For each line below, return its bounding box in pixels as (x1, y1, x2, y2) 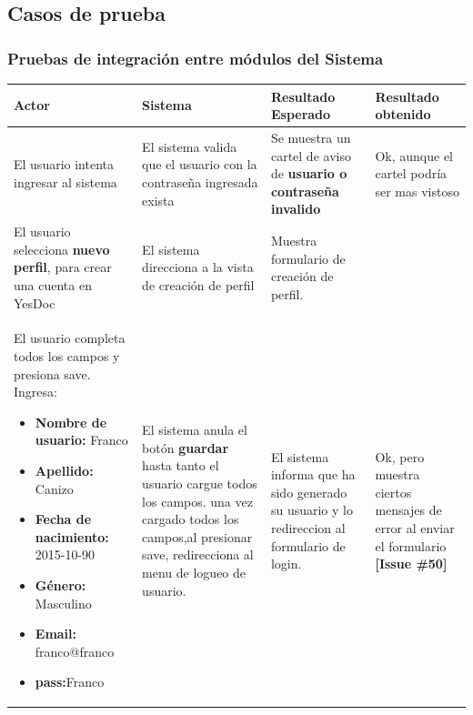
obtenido (375, 105, 431, 124)
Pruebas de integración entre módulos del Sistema (7, 46, 384, 69)
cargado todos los (142, 509, 239, 529)
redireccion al (270, 518, 346, 537)
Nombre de (35, 412, 107, 431)
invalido (270, 199, 321, 218)
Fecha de (35, 509, 92, 529)
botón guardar (142, 438, 229, 457)
